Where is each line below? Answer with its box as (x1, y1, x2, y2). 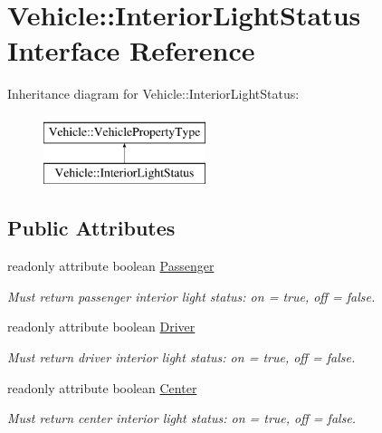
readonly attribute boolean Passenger (7, 256, 215, 275)
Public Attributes (7, 214, 176, 242)
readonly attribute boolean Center (7, 378, 197, 397)
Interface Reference (7, 32, 255, 69)
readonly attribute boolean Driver (7, 317, 196, 336)
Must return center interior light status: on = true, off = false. (7, 409, 357, 428)
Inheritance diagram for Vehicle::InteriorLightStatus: (7, 84, 300, 103)
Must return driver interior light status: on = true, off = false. (7, 348, 356, 367)
